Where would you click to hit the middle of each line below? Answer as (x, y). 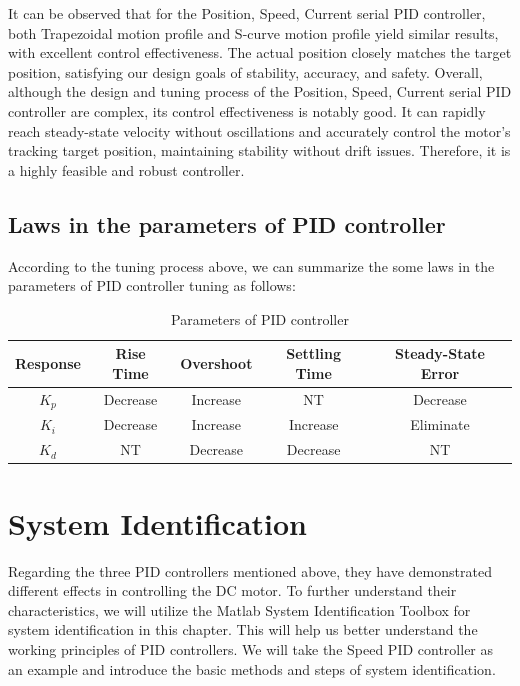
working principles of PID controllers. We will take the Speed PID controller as (251, 648)
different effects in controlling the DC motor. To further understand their (232, 590)
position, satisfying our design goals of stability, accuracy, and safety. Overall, (245, 71)
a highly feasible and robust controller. (126, 169)
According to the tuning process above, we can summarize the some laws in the (251, 265)
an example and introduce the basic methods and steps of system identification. (252, 668)
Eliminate (440, 424)
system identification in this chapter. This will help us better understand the (243, 629)
